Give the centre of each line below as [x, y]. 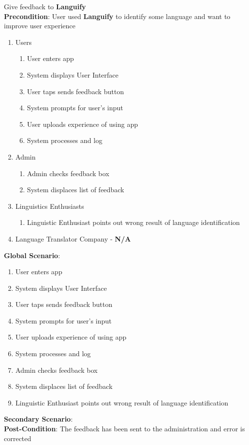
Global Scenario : [32, 255]
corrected [18, 438]
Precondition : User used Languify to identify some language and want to [117, 16]
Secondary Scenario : [38, 419]
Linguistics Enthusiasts [50, 206]
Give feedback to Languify [45, 6]
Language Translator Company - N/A [73, 238]
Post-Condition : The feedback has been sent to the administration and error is [124, 429]
